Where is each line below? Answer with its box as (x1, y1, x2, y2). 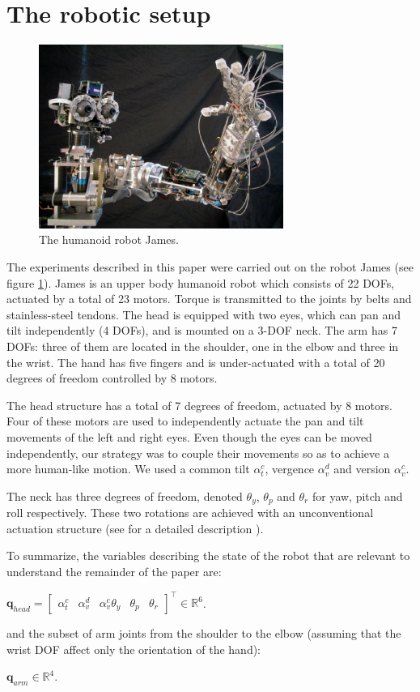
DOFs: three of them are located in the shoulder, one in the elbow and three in (6, 338, 399, 355)
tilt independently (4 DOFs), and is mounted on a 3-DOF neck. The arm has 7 (6, 322, 397, 339)
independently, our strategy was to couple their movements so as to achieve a (6, 444, 389, 461)
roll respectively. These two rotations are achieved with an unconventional (6, 504, 374, 521)
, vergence (265, 460, 315, 477)
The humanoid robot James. (39, 231, 179, 248)
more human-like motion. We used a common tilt (6, 460, 250, 477)
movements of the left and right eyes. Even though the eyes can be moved (6, 429, 372, 446)
